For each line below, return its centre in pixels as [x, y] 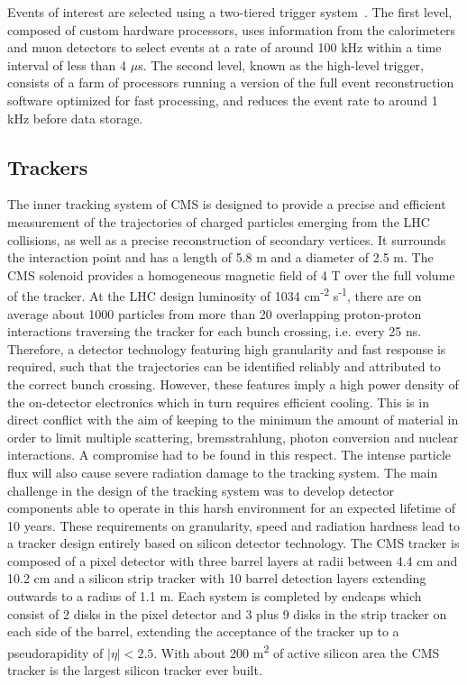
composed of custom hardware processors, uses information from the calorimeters [232, 29]
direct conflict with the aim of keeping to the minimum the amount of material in [233, 420]
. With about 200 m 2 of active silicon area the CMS [297, 651]
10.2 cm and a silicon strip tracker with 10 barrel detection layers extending [217, 578]
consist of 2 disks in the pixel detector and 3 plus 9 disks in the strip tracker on [227, 613]
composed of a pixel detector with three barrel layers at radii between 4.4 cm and [233, 560]
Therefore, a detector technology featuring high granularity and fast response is [227, 348]
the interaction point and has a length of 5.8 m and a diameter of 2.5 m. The [220, 257]
